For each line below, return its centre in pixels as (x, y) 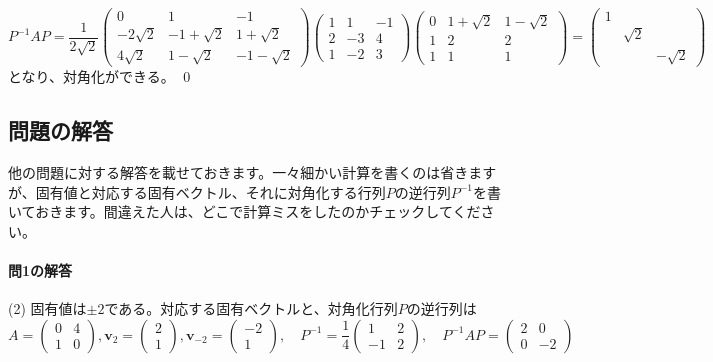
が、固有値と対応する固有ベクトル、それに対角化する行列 (197, 191)
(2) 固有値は (47, 308)
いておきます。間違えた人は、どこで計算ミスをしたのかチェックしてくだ (244, 211)
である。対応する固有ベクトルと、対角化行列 (251, 308)
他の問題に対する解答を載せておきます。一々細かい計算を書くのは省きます (252, 172)
